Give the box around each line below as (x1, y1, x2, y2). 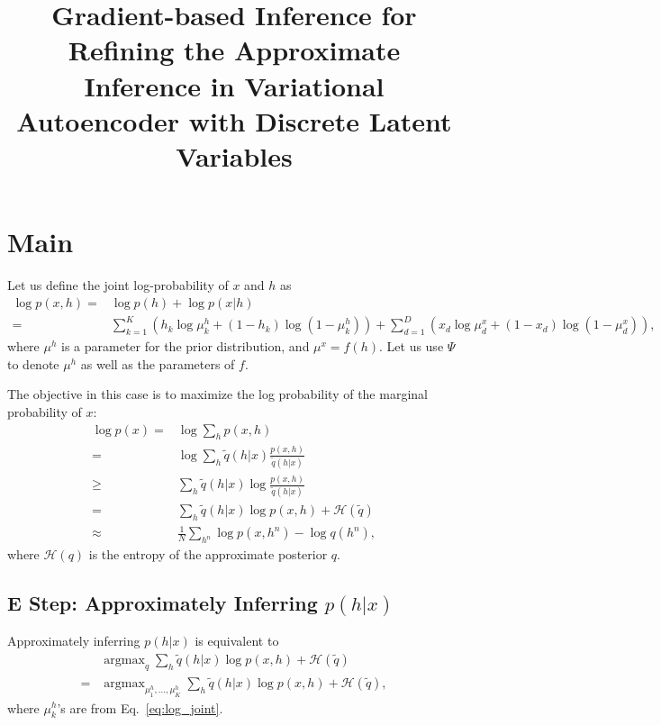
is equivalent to (195, 631, 279, 650)
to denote (7, 354, 59, 373)
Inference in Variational (84, 67, 385, 104)
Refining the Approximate (68, 32, 401, 68)
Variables (176, 137, 293, 174)
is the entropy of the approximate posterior (88, 545, 328, 564)
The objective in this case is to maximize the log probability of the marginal (7, 385, 428, 403)
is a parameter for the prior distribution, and (61, 337, 310, 356)
